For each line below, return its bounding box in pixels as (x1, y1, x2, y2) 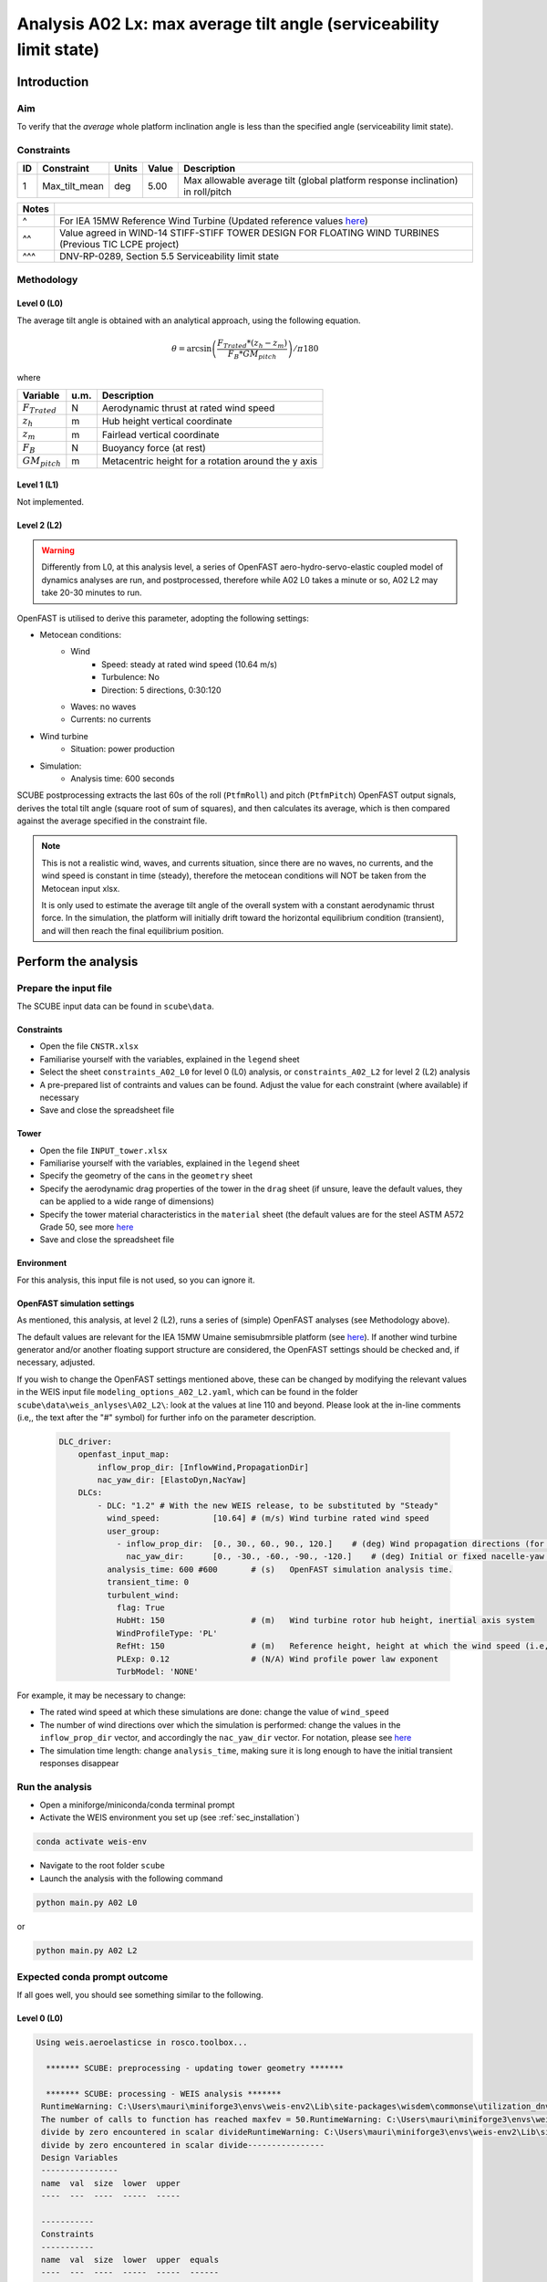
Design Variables (41, 2152, 119, 2162)
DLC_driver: (58, 1436, 113, 1447)
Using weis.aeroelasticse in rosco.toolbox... (36, 2037, 248, 2048)
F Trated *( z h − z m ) (217, 338, 287, 351)
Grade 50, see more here (39, 1221, 134, 1232)
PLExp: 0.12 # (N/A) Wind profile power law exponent (116, 1653, 439, 1664)
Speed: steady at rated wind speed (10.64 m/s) (101, 658, 278, 670)
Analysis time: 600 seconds (70, 772, 175, 784)
